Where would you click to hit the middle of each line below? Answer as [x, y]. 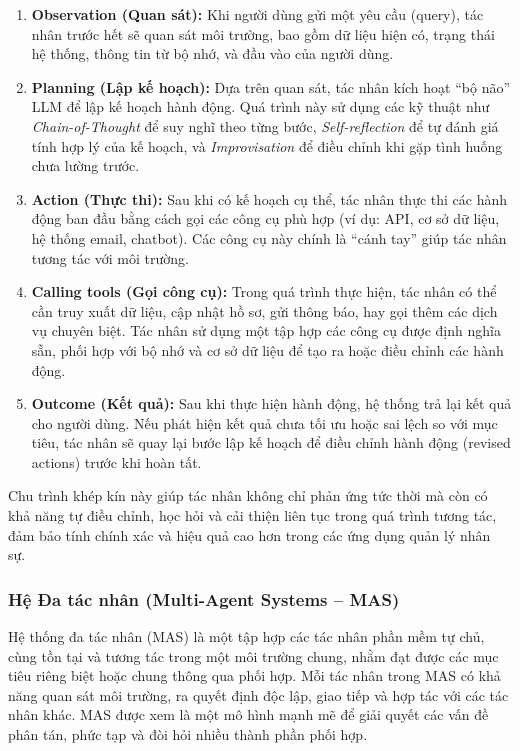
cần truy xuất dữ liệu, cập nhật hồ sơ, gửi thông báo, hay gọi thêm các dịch [264, 310]
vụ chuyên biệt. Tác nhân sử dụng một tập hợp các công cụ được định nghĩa [266, 330]
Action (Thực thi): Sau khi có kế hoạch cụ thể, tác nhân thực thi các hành [269, 198]
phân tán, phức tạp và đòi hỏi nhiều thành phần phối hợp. [188, 734]
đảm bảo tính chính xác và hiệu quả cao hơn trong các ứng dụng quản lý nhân [249, 534]
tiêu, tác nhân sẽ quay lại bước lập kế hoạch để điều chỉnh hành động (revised [271, 442]
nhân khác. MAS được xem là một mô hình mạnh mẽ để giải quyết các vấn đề [248, 714]
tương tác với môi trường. [110, 257]
